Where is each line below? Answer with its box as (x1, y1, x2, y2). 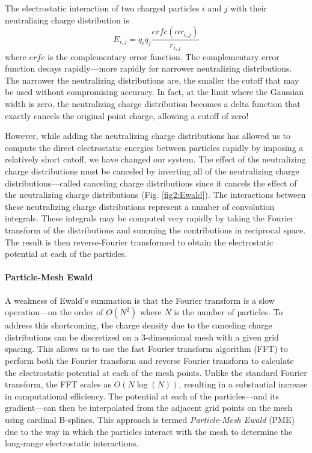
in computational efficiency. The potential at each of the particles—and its (5, 389, 279, 402)
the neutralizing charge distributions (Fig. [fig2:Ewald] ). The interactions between (5, 188, 306, 201)
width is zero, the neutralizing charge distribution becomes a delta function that (5, 97, 301, 110)
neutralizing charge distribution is (5, 13, 129, 26)
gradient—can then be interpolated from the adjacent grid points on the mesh (5, 401, 293, 414)
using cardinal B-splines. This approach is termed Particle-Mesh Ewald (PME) (5, 413, 295, 425)
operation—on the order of (5, 306, 103, 318)
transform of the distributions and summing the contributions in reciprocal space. (5, 223, 306, 236)
